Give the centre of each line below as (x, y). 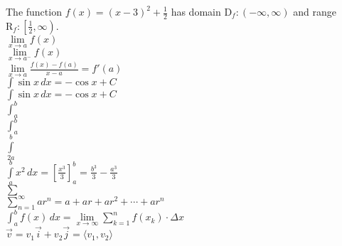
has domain (196, 11)
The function (34, 11)
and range (315, 11)
